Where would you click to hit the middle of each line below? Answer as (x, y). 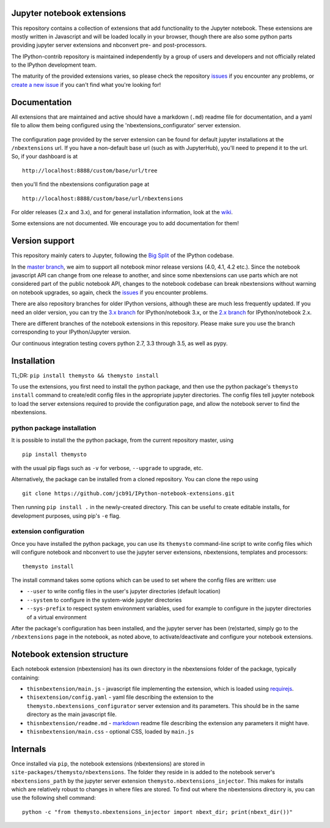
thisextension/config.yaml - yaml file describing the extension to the (120, 697)
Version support (43, 241)
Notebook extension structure (70, 655)
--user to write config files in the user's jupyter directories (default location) (124, 591)
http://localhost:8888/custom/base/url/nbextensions (103, 198)
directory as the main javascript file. (72, 714)
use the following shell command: (53, 798)
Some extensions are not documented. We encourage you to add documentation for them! (125, 223)
